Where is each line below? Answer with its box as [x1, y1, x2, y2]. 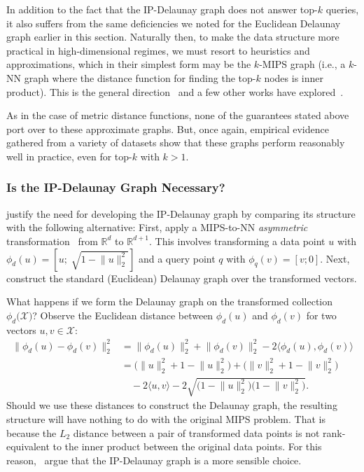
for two [306, 307, 337, 322]
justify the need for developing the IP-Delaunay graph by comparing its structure [6, 206, 356, 221]
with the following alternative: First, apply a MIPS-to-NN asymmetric [6, 220, 308, 235]
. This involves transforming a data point [149, 233, 325, 248]
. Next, [320, 251, 350, 265]
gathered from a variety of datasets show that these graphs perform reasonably [6, 135, 345, 150]
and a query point [138, 251, 216, 265]
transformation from [6, 233, 98, 248]
